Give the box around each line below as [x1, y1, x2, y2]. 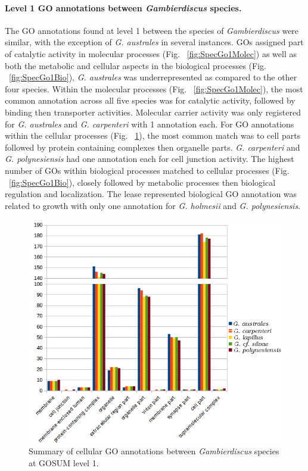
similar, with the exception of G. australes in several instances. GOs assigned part [5, 36, 304, 48]
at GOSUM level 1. [29, 456, 99, 469]
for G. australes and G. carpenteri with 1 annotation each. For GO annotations [5, 117, 294, 130]
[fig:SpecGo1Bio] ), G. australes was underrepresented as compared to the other [9, 71, 297, 83]
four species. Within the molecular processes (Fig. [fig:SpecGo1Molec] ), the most [5, 82, 303, 95]
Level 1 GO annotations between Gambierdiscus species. [5, 1, 242, 14]
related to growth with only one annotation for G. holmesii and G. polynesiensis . [5, 199, 301, 211]
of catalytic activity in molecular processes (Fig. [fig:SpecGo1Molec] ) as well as [5, 47, 297, 60]
